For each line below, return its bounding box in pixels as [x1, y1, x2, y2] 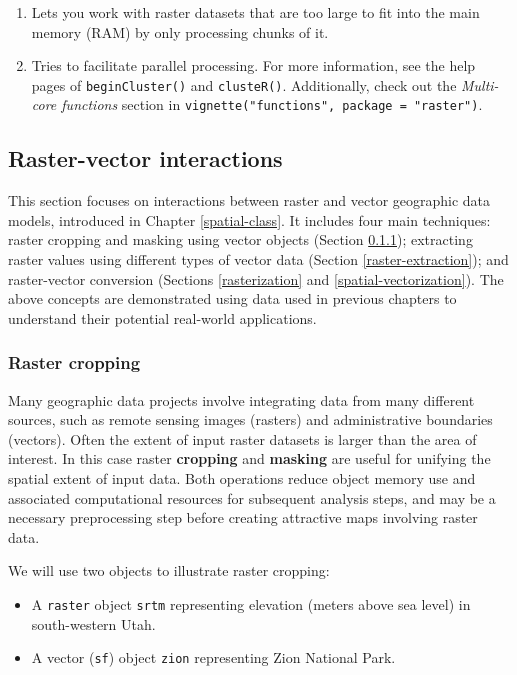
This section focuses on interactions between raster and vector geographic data [8, 190, 491, 211]
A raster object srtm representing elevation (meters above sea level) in [31, 594, 471, 615]
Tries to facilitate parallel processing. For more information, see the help [31, 55, 476, 76]
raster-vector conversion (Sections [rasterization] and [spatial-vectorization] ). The [8, 268, 504, 289]
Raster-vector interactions [8, 143, 283, 174]
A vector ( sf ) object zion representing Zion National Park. [31, 647, 396, 668]
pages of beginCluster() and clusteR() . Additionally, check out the [31, 74, 457, 95]
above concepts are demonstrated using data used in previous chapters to [8, 288, 457, 309]
